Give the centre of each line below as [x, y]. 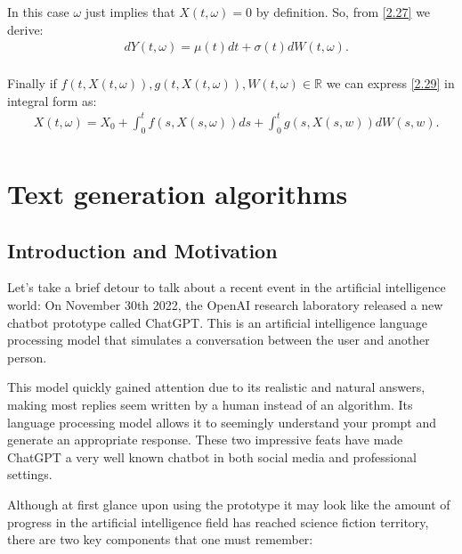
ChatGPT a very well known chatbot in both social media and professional [212, 456]
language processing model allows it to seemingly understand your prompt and [222, 422]
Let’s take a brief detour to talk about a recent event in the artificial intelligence [227, 287]
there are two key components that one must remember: [160, 539]
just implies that [130, 12]
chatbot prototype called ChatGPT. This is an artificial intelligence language [217, 322]
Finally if [32, 83]
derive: [25, 29]
